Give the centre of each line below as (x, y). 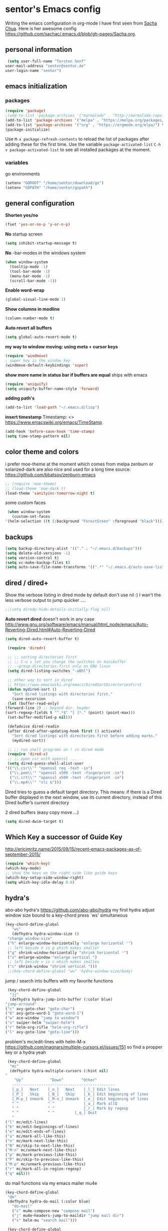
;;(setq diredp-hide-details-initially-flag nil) (58, 609)
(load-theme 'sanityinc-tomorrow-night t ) (50, 493)
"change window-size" (30, 939)
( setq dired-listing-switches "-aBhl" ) (49, 671)
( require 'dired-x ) (28, 754)
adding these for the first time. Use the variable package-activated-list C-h (83, 145)
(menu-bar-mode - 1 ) (30, 276)
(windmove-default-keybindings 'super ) (47, 365)
